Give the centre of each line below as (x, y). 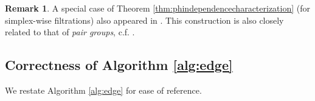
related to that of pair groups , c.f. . (70, 32)
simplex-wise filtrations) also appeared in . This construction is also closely (144, 20)
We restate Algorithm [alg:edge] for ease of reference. (103, 90)
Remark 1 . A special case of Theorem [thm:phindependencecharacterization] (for (158, 8)
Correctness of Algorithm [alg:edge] (119, 65)
